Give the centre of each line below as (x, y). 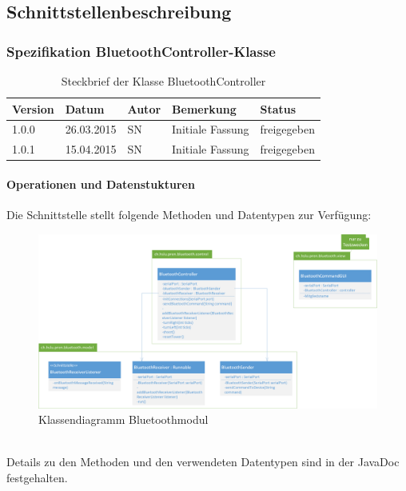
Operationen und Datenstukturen (101, 184)
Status (278, 108)
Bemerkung (204, 108)
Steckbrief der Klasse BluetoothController (163, 81)
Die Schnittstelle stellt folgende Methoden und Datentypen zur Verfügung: (189, 215)
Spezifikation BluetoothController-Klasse (141, 51)
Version (33, 108)
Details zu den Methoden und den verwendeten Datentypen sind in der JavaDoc (203, 462)
